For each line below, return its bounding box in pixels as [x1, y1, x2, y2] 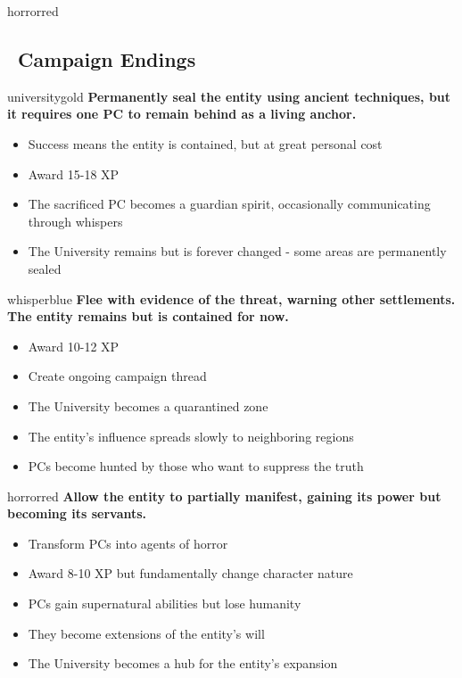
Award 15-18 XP [28, 164, 120, 183]
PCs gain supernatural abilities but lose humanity [28, 594, 301, 613]
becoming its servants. [7, 504, 147, 523]
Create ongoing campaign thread [28, 367, 207, 385]
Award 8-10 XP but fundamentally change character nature [28, 564, 353, 583]
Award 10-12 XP [28, 336, 120, 355]
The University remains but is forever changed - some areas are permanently [28, 242, 447, 260]
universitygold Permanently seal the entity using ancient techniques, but [7, 87, 451, 105]
